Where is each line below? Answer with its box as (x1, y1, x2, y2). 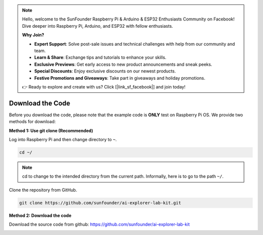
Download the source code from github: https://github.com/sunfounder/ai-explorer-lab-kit (9, 221, 190, 227)
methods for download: (9, 119, 56, 125)
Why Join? (22, 32, 44, 38)
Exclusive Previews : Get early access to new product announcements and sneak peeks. (34, 61, 212, 67)
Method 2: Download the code (9, 212, 72, 218)
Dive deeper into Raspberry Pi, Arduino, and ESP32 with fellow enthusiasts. (22, 23, 173, 29)
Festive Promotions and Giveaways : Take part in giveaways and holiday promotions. (34, 75, 206, 81)
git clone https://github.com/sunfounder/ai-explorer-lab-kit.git (19, 200, 181, 205)
